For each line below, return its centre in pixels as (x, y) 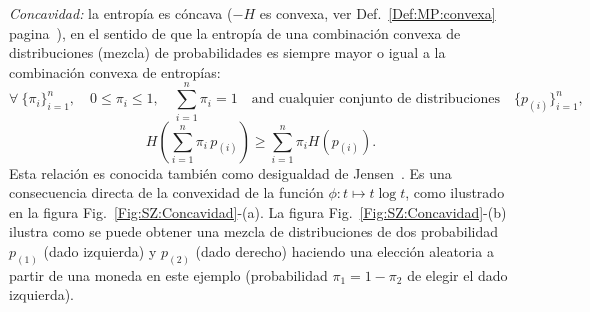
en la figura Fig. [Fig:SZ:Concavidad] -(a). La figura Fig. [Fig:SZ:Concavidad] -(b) (258, 211)
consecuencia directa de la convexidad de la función (166, 192)
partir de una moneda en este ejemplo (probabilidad (168, 274)
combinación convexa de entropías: (115, 71)
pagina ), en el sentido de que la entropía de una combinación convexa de (235, 32)
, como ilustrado (455, 192)
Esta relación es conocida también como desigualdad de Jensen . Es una (230, 172)
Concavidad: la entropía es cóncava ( (121, 13)
